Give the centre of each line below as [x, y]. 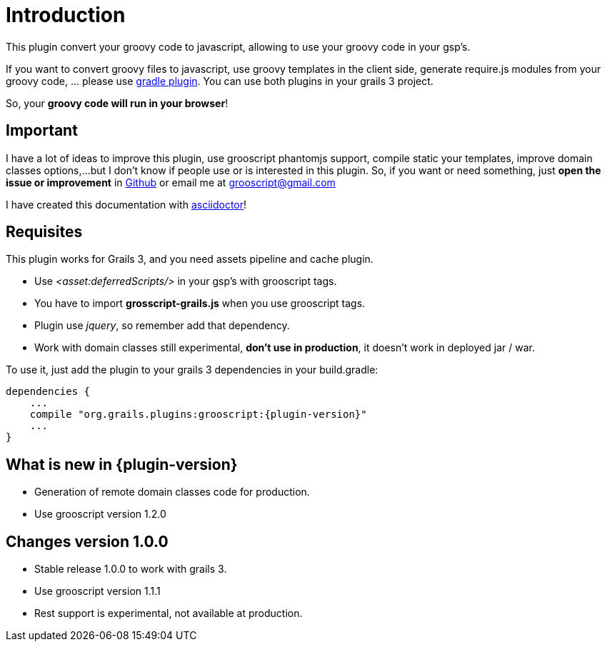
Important [42, 131]
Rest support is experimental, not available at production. [169, 613]
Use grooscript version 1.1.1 [97, 591]
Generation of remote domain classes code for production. [172, 492]
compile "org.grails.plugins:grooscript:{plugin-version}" [198, 415]
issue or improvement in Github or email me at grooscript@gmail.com [171, 182]
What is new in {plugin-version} [122, 464]
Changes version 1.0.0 [87, 541]
